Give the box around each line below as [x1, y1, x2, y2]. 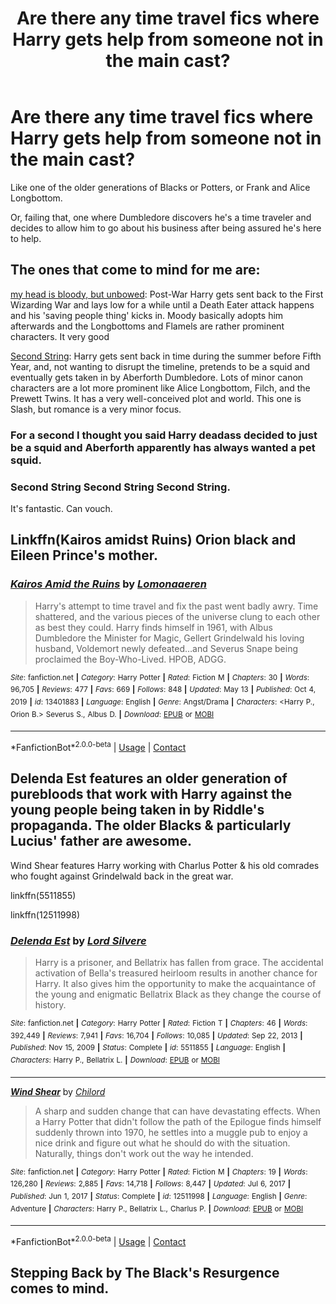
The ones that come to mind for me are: [10, 262, 261, 279]
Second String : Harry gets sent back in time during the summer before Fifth [10, 350, 322, 362]
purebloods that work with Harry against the [10, 786, 293, 803]
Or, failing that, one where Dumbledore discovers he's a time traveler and [10, 211, 312, 223]
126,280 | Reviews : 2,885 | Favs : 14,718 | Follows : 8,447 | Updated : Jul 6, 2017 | [10, 1179, 292, 1189]
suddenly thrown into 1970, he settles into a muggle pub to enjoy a [34, 1126, 308, 1138]
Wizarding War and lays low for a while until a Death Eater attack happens [10, 298, 315, 311]
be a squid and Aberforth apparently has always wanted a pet [10, 440, 316, 454]
